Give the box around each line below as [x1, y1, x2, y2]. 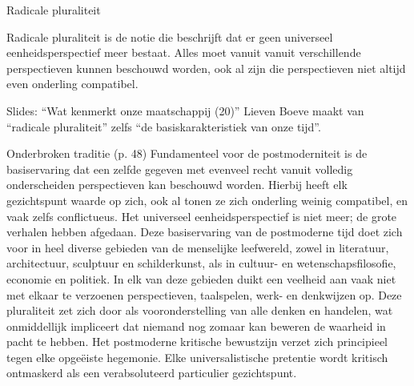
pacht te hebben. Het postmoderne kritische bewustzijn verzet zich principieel [6, 333, 388, 350]
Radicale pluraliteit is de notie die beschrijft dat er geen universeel [6, 28, 333, 45]
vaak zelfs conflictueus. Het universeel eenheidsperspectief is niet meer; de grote [6, 207, 397, 224]
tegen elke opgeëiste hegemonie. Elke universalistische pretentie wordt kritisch [6, 348, 388, 365]
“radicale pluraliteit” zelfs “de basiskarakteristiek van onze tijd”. [6, 118, 321, 135]
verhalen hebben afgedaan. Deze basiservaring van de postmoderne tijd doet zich [6, 223, 403, 240]
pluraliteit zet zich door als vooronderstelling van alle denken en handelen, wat [6, 302, 393, 319]
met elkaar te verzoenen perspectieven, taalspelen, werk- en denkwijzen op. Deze [6, 286, 402, 303]
